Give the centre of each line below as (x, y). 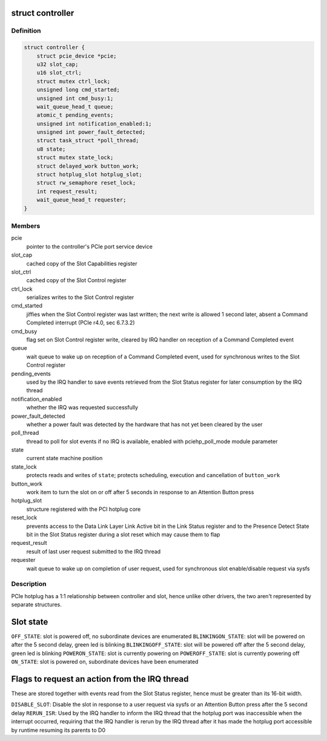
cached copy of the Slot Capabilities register (82, 263)
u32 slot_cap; (58, 64)
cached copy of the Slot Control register (76, 280)
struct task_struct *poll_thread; (88, 140)
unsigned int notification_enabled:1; (94, 123)
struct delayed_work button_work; (88, 166)
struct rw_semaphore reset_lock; (86, 183)
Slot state (30, 621)
